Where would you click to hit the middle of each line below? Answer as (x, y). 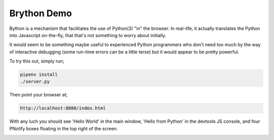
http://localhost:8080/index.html (63, 108)
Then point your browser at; (39, 95)
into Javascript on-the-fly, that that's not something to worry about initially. (88, 35)
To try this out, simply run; (37, 61)
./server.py (35, 82)
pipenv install (39, 75)
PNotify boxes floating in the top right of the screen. (64, 128)
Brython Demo (41, 13)
